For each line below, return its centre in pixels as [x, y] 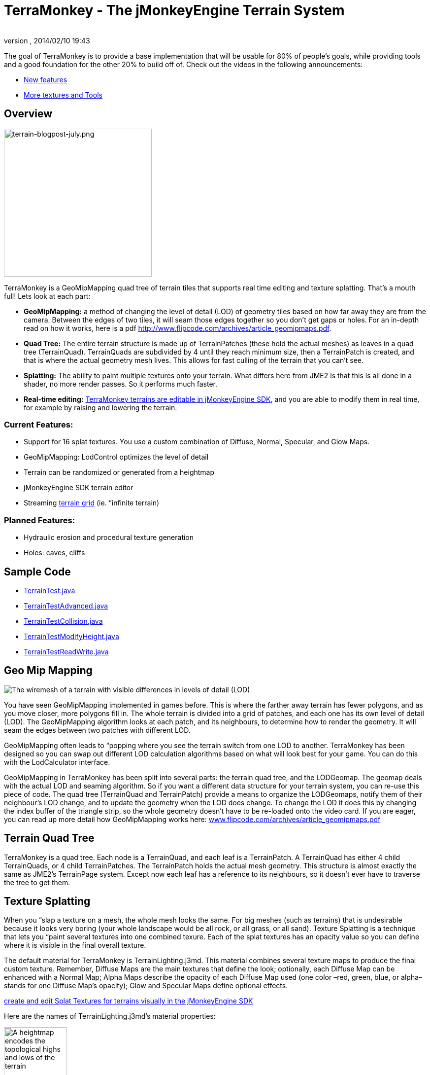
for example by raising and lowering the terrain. [100, 407]
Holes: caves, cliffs [54, 553]
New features [46, 79]
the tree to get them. [37, 882]
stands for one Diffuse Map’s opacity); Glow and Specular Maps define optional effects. [146, 986]
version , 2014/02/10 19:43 [47, 40]
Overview [28, 114]
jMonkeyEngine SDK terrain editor [79, 488]
